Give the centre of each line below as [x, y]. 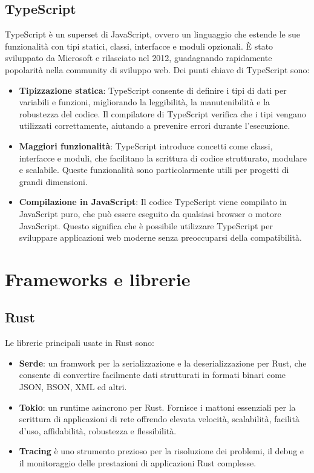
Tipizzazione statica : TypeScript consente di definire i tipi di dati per [153, 90]
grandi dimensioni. [53, 181]
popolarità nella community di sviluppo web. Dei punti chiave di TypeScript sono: [157, 69]
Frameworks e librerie [98, 279]
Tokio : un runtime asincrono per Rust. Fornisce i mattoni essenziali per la [157, 407]
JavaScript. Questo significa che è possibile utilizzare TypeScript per [146, 225]
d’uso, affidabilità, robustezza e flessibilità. [98, 430]
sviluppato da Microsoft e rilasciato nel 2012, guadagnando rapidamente [139, 58]
